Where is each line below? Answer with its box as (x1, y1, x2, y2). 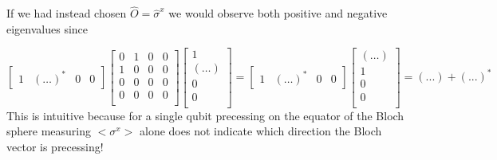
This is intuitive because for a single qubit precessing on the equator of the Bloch (6, 107, 404, 123)
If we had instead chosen (6, 5, 127, 21)
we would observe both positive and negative (168, 5, 388, 21)
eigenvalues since (6, 20, 89, 37)
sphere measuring (6, 123, 92, 139)
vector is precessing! (6, 138, 104, 154)
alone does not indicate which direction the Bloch (140, 123, 382, 139)
